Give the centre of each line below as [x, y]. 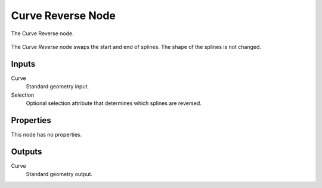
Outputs [27, 151]
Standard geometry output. [59, 174]
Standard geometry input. [58, 87]
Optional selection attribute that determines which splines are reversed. [114, 103]
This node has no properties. [47, 134]
